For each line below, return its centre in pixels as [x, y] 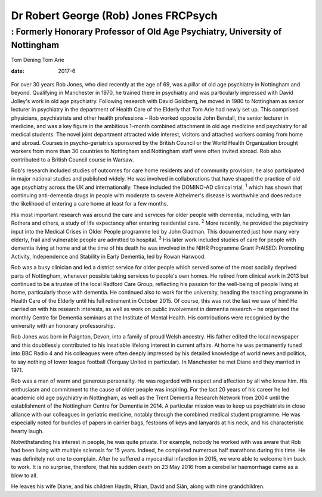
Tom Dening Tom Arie [38, 60]
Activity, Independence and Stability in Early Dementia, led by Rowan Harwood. [108, 256]
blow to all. [24, 475]
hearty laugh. [27, 431]
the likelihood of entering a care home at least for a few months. [90, 204]
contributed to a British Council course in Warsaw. [72, 159]
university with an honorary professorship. [63, 325]
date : [18, 71]
